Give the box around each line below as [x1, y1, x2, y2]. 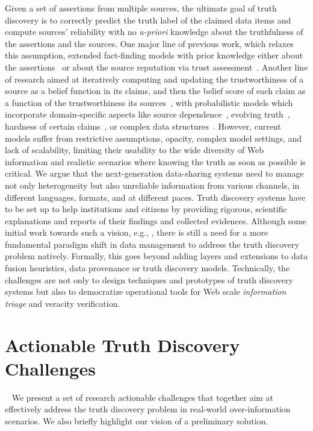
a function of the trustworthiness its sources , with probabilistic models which [5, 96, 293, 109]
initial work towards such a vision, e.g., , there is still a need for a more [5, 226, 268, 239]
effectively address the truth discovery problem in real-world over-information [5, 403, 291, 415]
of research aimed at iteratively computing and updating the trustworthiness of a [5, 72, 304, 85]
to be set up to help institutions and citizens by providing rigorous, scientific [5, 203, 287, 215]
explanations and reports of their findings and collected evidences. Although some [5, 214, 307, 227]
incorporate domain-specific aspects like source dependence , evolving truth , [5, 108, 290, 121]
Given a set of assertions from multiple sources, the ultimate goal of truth [5, 2, 277, 14]
